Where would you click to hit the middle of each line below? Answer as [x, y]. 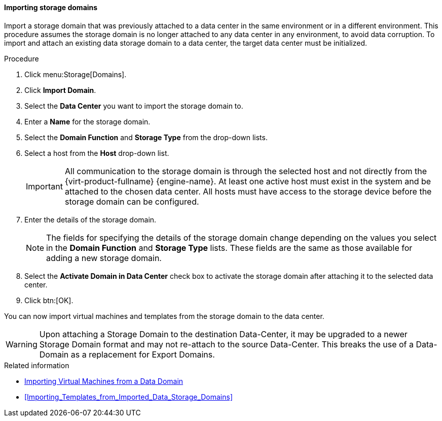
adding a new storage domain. [104, 258]
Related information [37, 365]
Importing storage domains [51, 7]
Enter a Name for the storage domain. [87, 121]
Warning [22, 344]
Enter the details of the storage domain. [90, 219]
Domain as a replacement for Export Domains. [127, 354]
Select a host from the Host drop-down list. [97, 153]
